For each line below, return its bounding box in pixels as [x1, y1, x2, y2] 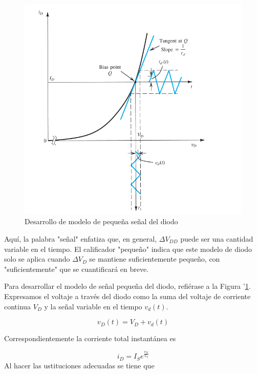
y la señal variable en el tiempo [44, 301, 142, 311]
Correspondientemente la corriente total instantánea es [4, 333, 176, 344]
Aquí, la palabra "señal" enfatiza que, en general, [4, 233, 157, 244]
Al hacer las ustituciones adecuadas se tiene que [4, 360, 155, 370]
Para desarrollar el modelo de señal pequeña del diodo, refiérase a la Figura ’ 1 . [4, 281, 251, 291]
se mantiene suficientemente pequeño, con [89, 253, 220, 264]
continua [4, 301, 31, 311]
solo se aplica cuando [4, 253, 70, 264]
